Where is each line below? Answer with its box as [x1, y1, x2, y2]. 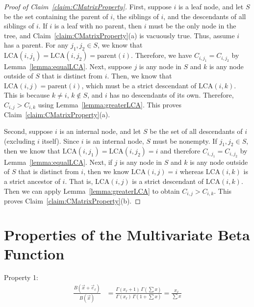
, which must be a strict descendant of [81, 80, 197, 90]
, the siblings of [112, 11, 159, 21]
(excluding [4, 135, 35, 146]
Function [4, 244, 65, 263]
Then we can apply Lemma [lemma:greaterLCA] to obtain [4, 185, 180, 196]
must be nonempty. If [152, 135, 217, 146]
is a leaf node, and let [178, 1, 244, 11]
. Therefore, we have [131, 50, 192, 60]
